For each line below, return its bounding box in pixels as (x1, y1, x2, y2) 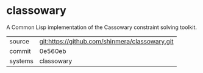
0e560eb (39, 46, 66, 55)
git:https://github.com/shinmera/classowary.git (39, 37, 174, 45)
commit (9, 46, 31, 55)
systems (9, 57, 34, 65)
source (9, 37, 29, 45)
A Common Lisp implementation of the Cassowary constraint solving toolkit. (6, 24, 197, 31)
